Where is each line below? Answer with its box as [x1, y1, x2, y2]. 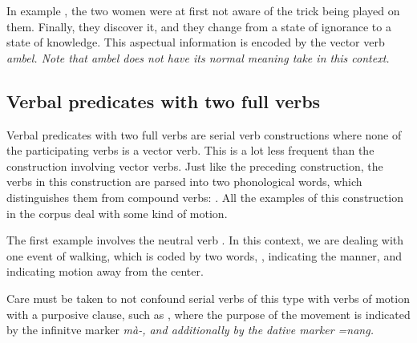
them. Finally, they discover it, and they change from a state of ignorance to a [6, 18, 391, 34]
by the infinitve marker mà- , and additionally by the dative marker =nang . [6, 321, 374, 338]
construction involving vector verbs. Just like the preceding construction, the [6, 157, 383, 174]
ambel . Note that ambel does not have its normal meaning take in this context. [6, 49, 390, 66]
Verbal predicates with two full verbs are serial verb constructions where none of [6, 126, 402, 143]
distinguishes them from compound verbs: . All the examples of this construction [6, 188, 403, 205]
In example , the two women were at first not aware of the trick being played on [6, 2, 400, 18]
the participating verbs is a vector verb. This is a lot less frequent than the [6, 142, 374, 159]
